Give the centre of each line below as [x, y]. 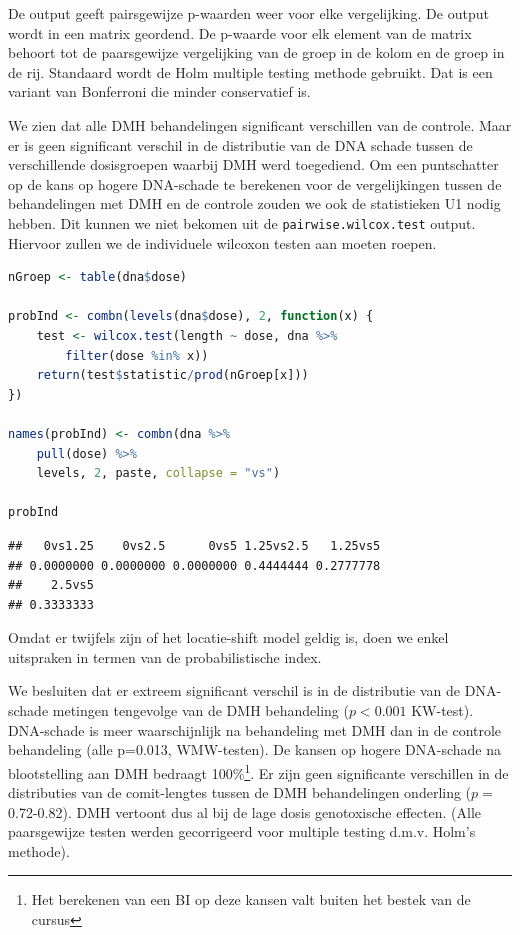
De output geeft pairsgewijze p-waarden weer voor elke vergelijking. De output [248, 13]
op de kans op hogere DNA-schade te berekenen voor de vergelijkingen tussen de [255, 183]
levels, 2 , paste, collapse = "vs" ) [158, 473]
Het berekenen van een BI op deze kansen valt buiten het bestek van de [251, 899]
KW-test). [442, 710]
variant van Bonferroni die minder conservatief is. [159, 91]
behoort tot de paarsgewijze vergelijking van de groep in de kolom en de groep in [256, 52]
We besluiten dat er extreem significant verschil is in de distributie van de [234, 690]
